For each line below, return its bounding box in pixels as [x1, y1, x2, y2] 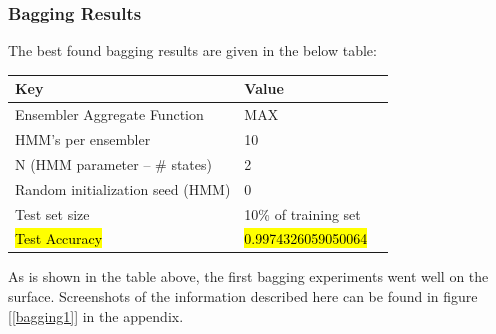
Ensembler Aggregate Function [15, 104, 204, 125]
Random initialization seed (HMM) [15, 178, 231, 199]
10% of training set [244, 203, 361, 224]
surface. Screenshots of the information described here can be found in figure [8, 286, 478, 307]
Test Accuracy [15, 228, 103, 249]
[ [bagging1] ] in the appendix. [8, 305, 184, 326]
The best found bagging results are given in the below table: [8, 40, 377, 61]
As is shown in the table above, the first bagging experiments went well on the [8, 266, 489, 287]
